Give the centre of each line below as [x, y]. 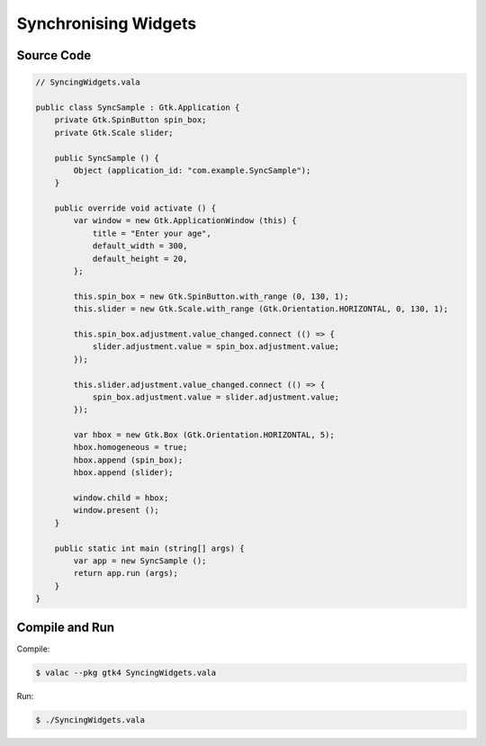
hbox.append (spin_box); [128, 460]
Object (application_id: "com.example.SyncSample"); [192, 170]
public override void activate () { [135, 208]
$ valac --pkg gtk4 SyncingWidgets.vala [126, 672]
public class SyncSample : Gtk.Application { [138, 107]
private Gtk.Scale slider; [114, 132]
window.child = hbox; [121, 498]
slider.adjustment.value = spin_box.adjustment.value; [216, 347]
